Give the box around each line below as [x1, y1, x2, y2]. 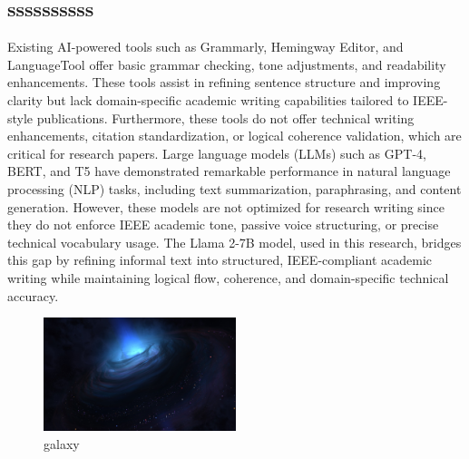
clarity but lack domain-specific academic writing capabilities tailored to [7, 90, 409, 109]
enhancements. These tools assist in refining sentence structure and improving [7, 73, 441, 92]
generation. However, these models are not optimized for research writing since [7, 197, 445, 216]
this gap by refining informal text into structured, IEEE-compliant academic [7, 250, 432, 269]
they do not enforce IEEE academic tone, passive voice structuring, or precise [7, 215, 439, 234]
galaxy [44, 434, 80, 453]
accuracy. [7, 286, 59, 305]
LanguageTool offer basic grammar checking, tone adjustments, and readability [7, 54, 446, 73]
